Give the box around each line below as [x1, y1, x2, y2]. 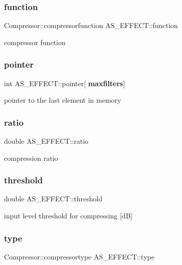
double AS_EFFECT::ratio [4, 136, 89, 146]
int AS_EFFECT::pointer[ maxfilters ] [4, 78, 125, 88]
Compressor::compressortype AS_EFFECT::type [4, 251, 154, 261]
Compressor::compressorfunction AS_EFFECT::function [4, 20, 178, 31]
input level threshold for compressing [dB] [4, 210, 133, 221]
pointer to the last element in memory [4, 95, 121, 105]
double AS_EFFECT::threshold [4, 193, 103, 204]
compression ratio [4, 152, 58, 163]
